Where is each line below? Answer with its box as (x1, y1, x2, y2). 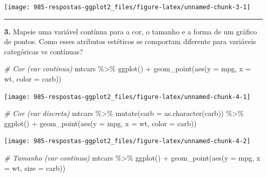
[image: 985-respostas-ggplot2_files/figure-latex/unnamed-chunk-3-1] (4, 4, 251, 11)
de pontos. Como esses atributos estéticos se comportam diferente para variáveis (4, 36, 256, 47)
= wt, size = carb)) (4, 162, 66, 173)
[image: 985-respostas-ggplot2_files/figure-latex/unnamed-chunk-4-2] (4, 137, 251, 145)
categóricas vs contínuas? (4, 46, 83, 56)
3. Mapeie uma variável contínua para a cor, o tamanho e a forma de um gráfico (4, 26, 257, 36)
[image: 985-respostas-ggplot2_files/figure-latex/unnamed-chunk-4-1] (4, 93, 251, 101)
